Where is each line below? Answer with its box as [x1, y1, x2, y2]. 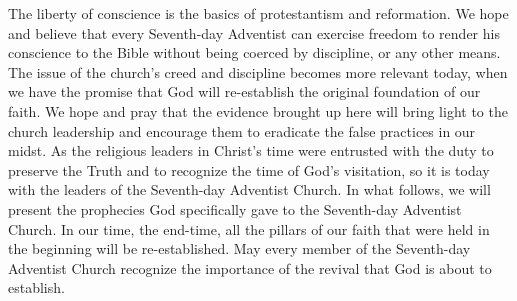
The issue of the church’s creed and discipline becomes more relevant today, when [8, 61, 508, 82]
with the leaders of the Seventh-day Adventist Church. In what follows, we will [8, 179, 491, 200]
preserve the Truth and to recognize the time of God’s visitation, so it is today [8, 159, 490, 180]
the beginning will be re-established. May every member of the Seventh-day [8, 238, 471, 259]
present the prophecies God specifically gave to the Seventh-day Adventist [8, 198, 462, 219]
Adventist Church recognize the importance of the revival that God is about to [8, 257, 492, 278]
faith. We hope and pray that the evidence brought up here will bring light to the [8, 100, 508, 121]
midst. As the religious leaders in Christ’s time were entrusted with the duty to [8, 140, 494, 161]
